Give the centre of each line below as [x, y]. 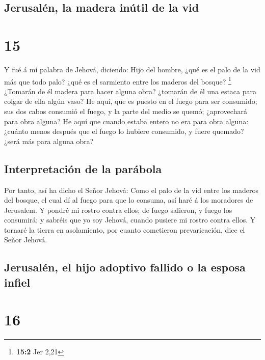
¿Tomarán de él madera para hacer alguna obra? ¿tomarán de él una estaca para [130, 91]
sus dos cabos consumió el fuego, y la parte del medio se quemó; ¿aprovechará [126, 111]
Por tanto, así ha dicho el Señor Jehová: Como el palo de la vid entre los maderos [131, 190]
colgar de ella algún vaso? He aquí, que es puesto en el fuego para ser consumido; [131, 101]
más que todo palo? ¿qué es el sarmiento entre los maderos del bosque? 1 [118, 80]
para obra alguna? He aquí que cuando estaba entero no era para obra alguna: [126, 121]
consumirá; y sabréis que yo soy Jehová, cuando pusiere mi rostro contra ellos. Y [130, 220]
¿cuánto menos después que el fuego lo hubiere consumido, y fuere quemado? [124, 131]
